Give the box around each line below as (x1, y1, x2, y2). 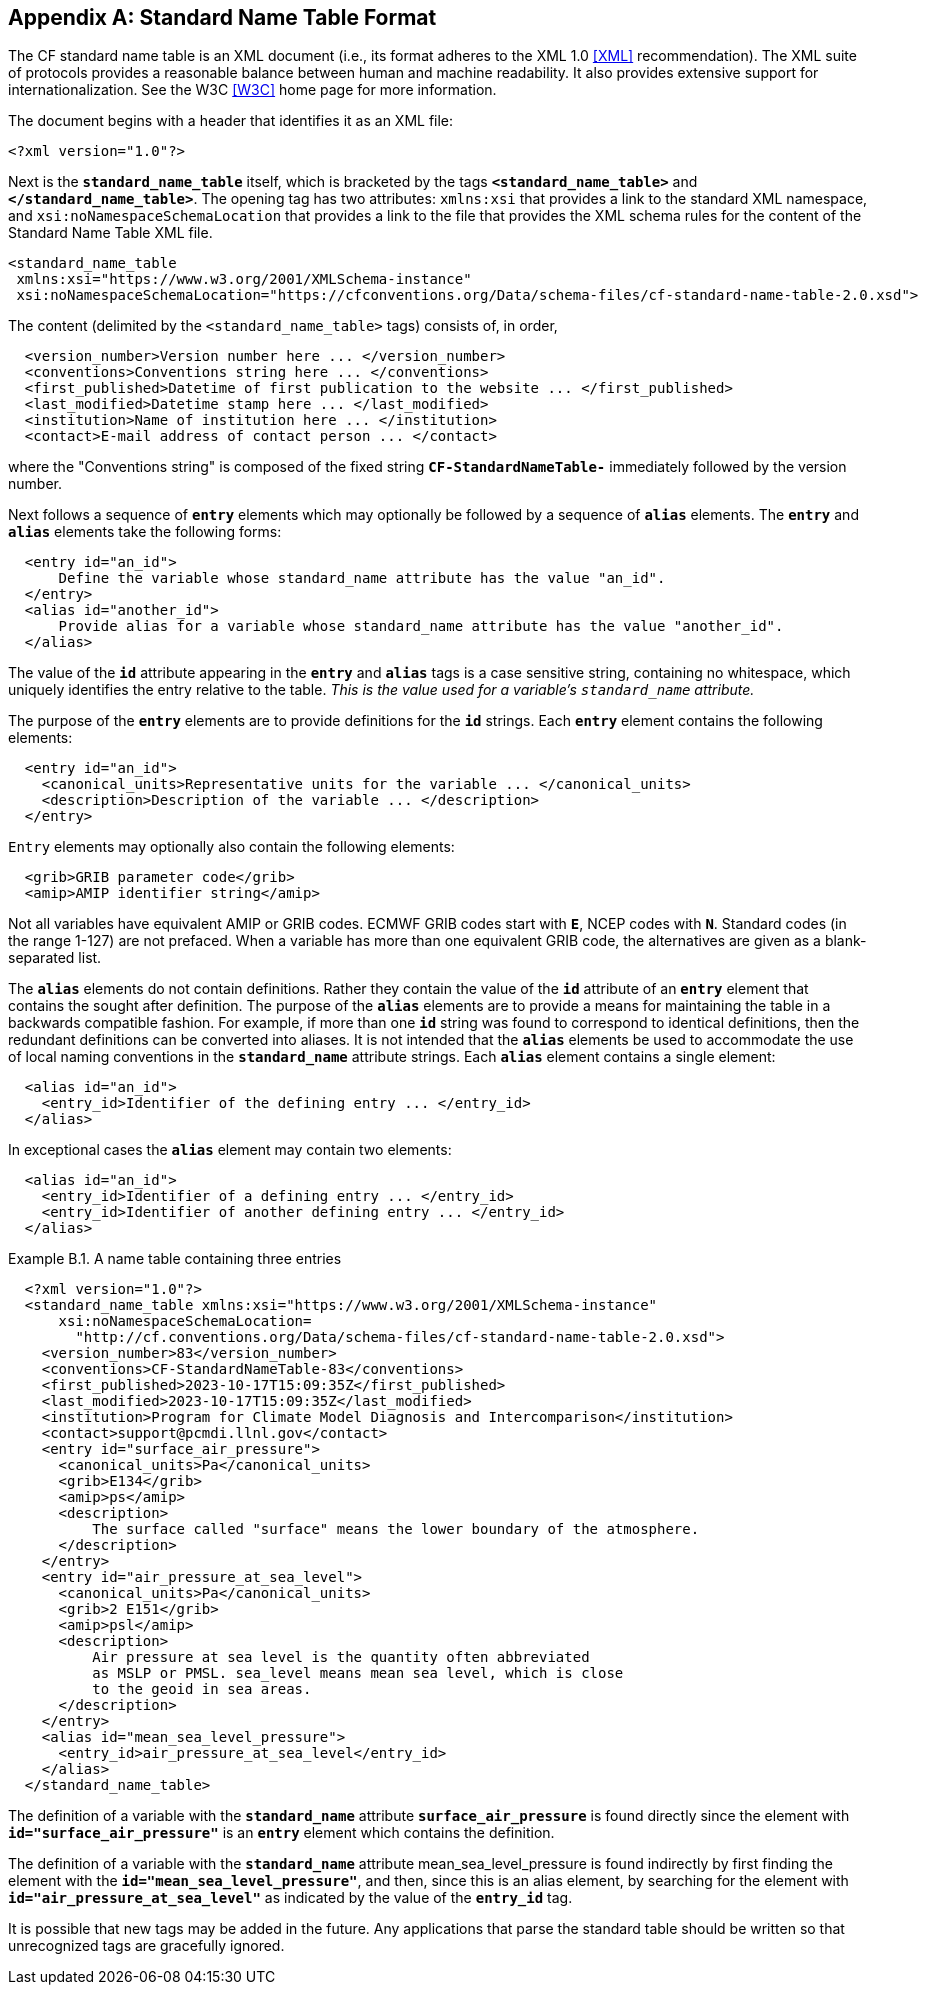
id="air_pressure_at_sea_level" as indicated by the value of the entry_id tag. (8, 1889, 573, 1907)
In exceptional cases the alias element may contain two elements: (8, 1141, 452, 1159)
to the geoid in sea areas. (92, 1681, 312, 1698)
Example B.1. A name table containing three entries (8, 1250, 342, 1268)
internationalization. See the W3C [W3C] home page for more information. (8, 81, 497, 99)
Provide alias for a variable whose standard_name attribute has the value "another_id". (58, 618, 784, 635)
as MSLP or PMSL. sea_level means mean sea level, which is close (92, 1665, 624, 1682)
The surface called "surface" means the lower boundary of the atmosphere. (92, 1521, 700, 1538)
